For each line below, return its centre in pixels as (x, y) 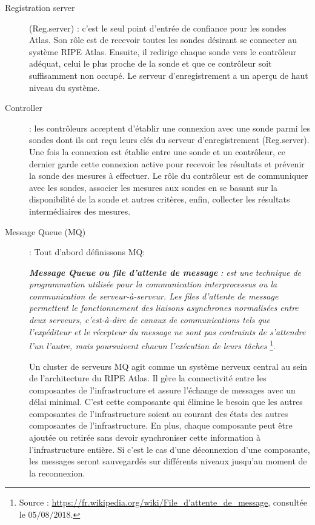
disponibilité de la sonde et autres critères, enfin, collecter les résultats (160, 199)
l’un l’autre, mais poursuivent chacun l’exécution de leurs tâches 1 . (152, 345)
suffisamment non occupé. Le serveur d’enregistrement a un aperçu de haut (169, 75)
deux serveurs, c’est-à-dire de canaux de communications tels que (150, 320)
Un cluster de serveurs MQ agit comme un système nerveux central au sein (168, 366)
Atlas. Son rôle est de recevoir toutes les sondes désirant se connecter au (163, 40)
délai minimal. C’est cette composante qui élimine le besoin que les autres (166, 402)
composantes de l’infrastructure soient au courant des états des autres (159, 413)
